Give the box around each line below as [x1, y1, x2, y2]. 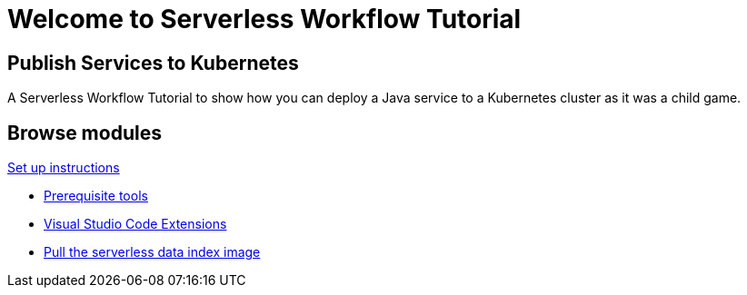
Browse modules [7, 121, 162, 144]
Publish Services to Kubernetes [7, 51, 299, 74]
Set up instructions [7, 160, 120, 176]
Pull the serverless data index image [44, 244, 261, 261]
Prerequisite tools [44, 188, 148, 204]
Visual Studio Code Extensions [44, 216, 227, 232]
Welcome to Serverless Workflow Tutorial [7, 4, 522, 34]
